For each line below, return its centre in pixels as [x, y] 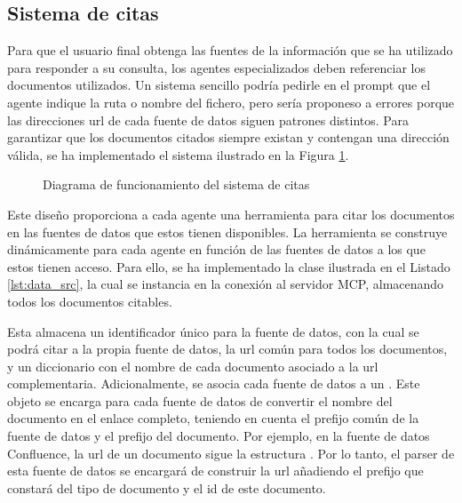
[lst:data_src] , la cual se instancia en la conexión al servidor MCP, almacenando [226, 284]
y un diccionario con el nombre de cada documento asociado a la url [193, 366]
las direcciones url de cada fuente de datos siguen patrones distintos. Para [208, 120]
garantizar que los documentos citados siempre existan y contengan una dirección [228, 137]
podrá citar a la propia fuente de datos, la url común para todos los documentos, [227, 349]
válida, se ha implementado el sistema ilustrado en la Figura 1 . [178, 154]
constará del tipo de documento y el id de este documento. [167, 487]
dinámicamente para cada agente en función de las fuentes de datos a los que [216, 249]
